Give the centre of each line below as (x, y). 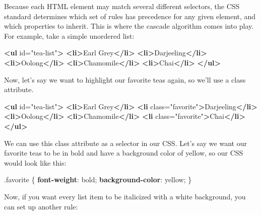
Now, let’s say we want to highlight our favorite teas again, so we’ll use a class (125, 79)
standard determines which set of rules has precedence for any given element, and (130, 16)
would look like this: (35, 162)
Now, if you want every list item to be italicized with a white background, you (125, 196)
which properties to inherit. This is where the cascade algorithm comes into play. (129, 26)
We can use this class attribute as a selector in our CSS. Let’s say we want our (125, 143)
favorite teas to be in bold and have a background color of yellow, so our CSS (124, 153)
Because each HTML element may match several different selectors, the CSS (122, 6)
